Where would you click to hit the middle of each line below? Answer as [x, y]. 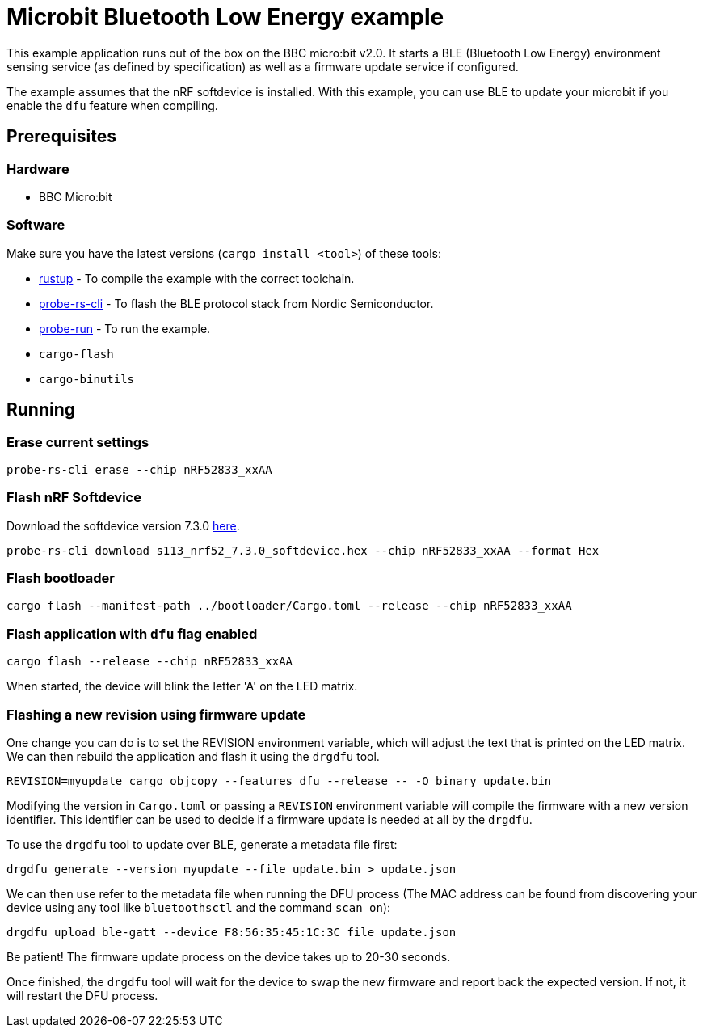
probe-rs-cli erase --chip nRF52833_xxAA [139, 469]
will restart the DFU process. [82, 995]
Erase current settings [78, 442]
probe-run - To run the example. [125, 328]
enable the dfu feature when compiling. [112, 105]
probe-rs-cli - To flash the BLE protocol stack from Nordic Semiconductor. [236, 303]
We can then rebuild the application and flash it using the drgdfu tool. [193, 756]
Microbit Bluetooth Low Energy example [225, 17]
